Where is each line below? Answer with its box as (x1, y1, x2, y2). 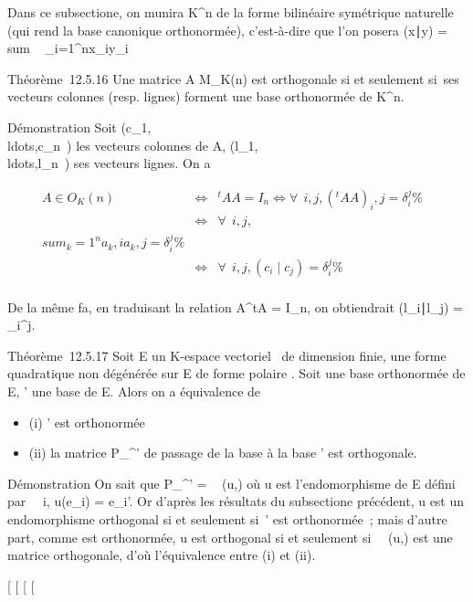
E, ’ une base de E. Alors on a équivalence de (7, 381, 261, 400)
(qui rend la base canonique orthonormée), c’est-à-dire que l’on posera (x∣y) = (7, 20, 447, 39)
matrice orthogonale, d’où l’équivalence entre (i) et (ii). (7, 545, 316, 565)
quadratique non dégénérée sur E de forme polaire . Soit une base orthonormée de (7, 364, 466, 383)
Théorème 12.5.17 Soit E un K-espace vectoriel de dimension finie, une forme (7, 345, 447, 364)
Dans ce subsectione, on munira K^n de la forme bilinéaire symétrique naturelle (7, 3, 454, 21)
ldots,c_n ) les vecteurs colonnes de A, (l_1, (7, 135, 258, 154)
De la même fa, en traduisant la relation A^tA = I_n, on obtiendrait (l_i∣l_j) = (7, 297, 463, 316)
